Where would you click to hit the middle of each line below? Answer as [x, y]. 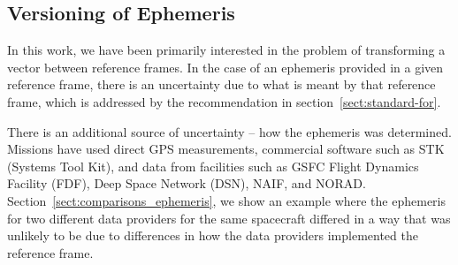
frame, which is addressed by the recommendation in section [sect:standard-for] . [224, 101]
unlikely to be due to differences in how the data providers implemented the [213, 235]
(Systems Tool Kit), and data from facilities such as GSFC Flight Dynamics [213, 166]
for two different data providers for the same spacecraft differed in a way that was [229, 218]
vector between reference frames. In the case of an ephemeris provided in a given [225, 67]
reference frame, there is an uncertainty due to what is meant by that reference [221, 84]
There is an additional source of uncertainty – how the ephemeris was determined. [229, 131]
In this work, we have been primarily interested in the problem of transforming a [226, 50]
